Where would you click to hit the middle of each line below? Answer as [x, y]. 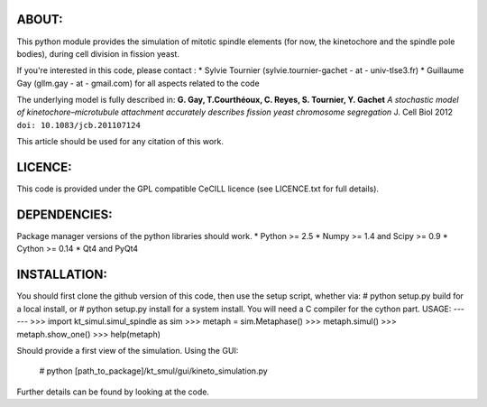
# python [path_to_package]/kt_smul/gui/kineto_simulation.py [153, 371]
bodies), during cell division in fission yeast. [98, 53]
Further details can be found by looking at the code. [113, 392]
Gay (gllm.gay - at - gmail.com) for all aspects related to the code [138, 83]
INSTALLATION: [62, 275]
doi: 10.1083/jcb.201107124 [79, 125]
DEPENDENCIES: [64, 214]
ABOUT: [40, 19]
